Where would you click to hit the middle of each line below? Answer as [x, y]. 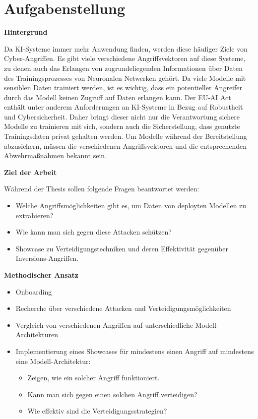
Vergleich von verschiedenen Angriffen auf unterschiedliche [104, 325]
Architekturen [37, 334]
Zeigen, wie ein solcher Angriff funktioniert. [94, 378]
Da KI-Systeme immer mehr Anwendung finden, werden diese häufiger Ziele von [126, 48]
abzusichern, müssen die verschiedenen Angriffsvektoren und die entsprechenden [126, 146]
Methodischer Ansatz [41, 275]
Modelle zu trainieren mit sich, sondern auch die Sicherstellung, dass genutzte [122, 126]
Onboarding [34, 291]
